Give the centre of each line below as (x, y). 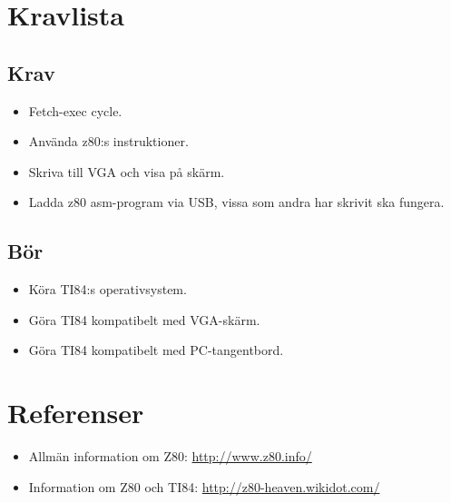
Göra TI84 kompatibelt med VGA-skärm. (144, 319)
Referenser (76, 413)
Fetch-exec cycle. (75, 110)
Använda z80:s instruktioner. (108, 141)
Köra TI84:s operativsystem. (108, 289)
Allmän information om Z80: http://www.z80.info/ (170, 456)
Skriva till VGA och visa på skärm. (127, 171)
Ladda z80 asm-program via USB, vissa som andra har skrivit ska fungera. (236, 202)
